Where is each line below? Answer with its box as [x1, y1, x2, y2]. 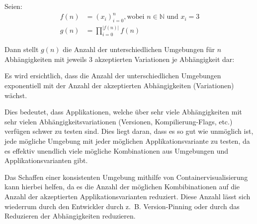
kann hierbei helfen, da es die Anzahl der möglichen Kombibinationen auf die [4, 181, 240, 192]
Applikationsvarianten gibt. [4, 155, 88, 166]
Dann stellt [4, 44, 39, 55]
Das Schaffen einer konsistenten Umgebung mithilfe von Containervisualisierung [4, 171, 248, 182]
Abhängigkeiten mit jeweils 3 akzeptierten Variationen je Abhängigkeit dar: [4, 54, 235, 64]
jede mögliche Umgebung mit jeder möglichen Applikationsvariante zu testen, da [4, 135, 250, 146]
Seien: [4, 1, 22, 11]
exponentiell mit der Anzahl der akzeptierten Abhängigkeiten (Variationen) [4, 80, 234, 90]
